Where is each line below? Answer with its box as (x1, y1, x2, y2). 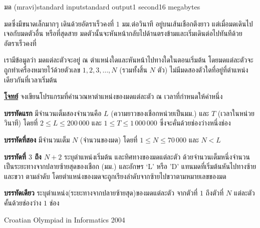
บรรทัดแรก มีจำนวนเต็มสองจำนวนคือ (4, 107, 102, 118)
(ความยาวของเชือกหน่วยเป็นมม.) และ (111, 107, 209, 118)
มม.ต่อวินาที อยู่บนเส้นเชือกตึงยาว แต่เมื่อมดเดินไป (122, 18, 253, 28)
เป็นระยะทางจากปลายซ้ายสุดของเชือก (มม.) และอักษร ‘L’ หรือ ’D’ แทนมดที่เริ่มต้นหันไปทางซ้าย (4, 161, 256, 171)
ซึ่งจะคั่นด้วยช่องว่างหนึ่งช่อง (159, 117, 231, 128)
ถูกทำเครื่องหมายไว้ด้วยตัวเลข (4, 64, 81, 74)
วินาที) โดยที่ (4, 117, 38, 128)
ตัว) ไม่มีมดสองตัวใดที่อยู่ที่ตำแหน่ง (157, 64, 248, 74)
